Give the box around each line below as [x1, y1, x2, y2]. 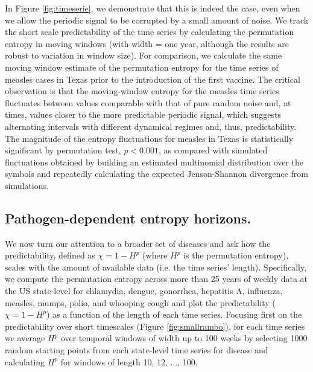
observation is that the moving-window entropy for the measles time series [5, 85, 279, 97]
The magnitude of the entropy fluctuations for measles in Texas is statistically [5, 132, 294, 144]
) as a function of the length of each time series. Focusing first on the [46, 308, 302, 321]
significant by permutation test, [5, 144, 121, 156]
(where [142, 249, 168, 261]
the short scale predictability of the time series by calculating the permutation [5, 25, 294, 38]
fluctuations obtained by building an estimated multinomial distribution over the [5, 155, 304, 168]
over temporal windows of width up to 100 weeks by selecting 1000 [60, 332, 308, 344]
